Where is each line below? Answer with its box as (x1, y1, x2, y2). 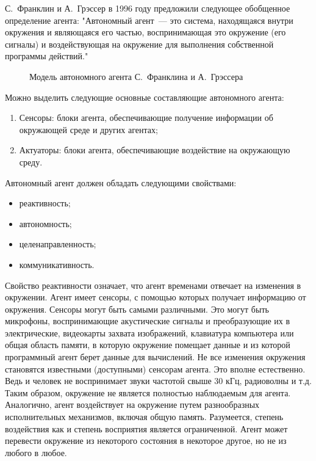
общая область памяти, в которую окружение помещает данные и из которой (5, 338, 290, 351)
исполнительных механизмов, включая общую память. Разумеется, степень (5, 410, 284, 423)
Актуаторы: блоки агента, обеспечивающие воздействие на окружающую (19, 143, 290, 156)
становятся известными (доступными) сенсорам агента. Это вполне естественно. (5, 362, 306, 375)
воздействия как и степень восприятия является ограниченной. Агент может (5, 422, 288, 435)
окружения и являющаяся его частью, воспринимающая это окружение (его (5, 26, 286, 38)
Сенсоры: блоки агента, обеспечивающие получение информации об (19, 111, 273, 124)
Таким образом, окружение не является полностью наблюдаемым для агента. (5, 386, 291, 399)
